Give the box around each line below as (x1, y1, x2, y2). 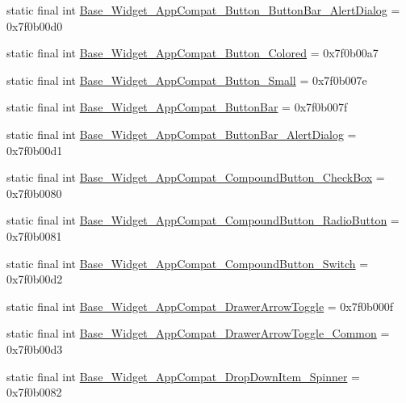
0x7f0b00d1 (6, 141, 63, 158)
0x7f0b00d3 (6, 340, 63, 357)
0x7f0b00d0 (6, 17, 63, 34)
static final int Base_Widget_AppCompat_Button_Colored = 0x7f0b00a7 (6, 44, 379, 61)
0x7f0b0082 (6, 384, 62, 401)
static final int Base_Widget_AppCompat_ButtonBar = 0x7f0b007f (6, 99, 348, 115)
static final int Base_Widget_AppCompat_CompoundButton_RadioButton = (6, 212, 400, 229)
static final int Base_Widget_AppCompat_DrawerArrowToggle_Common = (6, 325, 390, 342)
